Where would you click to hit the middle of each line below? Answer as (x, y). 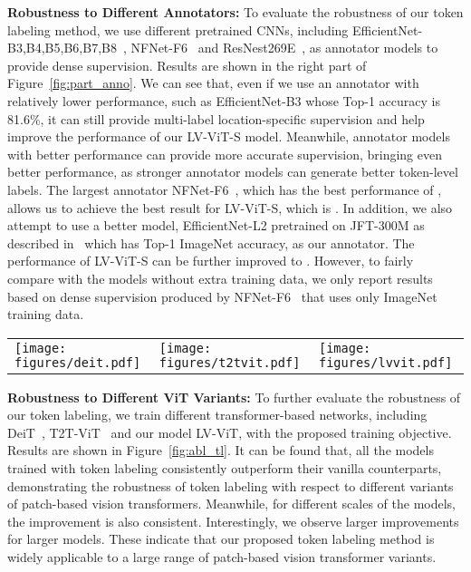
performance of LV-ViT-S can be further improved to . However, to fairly (211, 261)
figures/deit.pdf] (78, 362)
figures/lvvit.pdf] (386, 362)
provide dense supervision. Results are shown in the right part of (187, 65)
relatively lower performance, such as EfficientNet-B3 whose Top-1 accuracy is (224, 100)
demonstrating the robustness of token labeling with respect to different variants (231, 485)
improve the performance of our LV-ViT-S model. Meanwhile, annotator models (229, 136)
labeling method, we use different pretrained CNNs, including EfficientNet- (215, 29)
